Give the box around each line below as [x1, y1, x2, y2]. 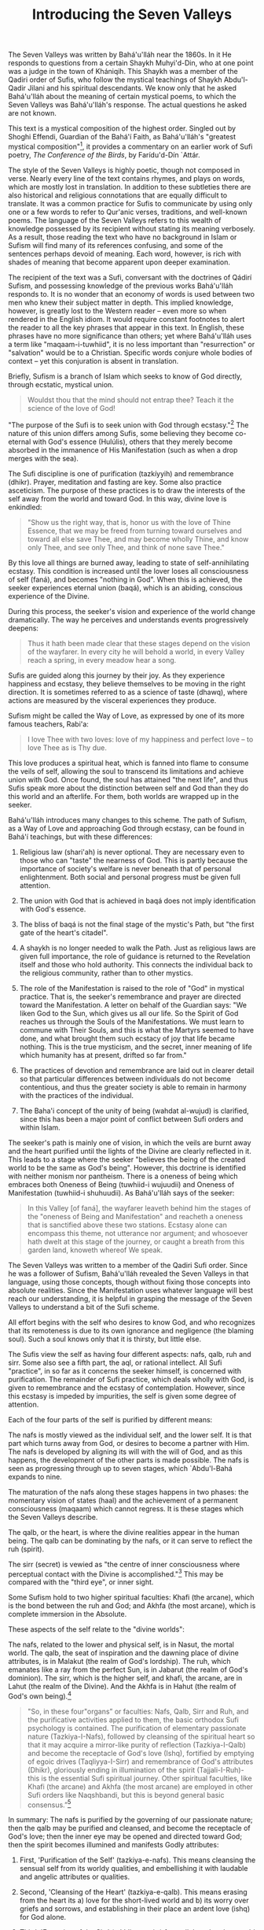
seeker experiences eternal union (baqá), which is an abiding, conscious [8, 582, 244, 592]
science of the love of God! [27, 403, 115, 412]
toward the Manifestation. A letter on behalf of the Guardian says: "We [19, 1000, 247, 1009]
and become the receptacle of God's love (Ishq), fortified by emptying [27, 1748, 255, 1758]
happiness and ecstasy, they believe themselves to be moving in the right [8, 678, 246, 688]
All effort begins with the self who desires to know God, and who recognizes [8, 1317, 255, 1327]
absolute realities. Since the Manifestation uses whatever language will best [8, 1285, 254, 1295]
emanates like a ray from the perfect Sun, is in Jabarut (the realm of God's [8, 1665, 249, 1674]
